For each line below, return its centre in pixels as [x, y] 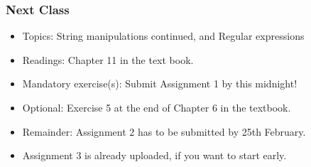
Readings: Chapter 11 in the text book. [108, 59]
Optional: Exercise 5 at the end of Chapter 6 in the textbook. [157, 107]
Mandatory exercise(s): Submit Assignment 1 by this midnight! [160, 83]
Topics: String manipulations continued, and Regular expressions [163, 36]
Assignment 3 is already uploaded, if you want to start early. [154, 155]
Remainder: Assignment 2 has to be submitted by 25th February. [164, 131]
